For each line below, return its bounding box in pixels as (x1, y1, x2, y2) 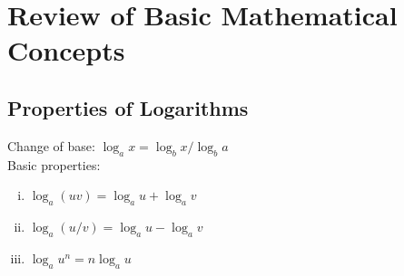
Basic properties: (7, 155, 101, 174)
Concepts (7, 32, 125, 69)
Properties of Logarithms (7, 93, 249, 121)
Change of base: (7, 136, 95, 155)
